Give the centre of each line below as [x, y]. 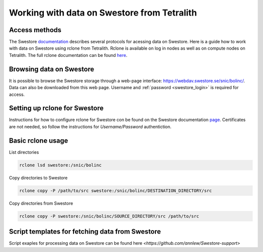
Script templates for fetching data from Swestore [85, 232]
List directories [24, 152]
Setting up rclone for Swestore [56, 108]
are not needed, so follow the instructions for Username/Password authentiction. [90, 126]
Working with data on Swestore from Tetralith [103, 13]
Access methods [35, 30]
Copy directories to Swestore [38, 178]
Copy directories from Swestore [41, 203]
